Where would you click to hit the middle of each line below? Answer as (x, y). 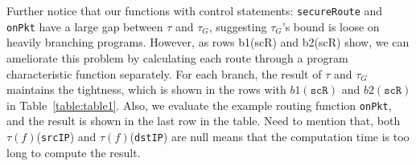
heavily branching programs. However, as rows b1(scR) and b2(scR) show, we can (208, 42)
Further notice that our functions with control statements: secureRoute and (195, 10)
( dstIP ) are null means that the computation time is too (270, 136)
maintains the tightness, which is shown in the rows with (146, 89)
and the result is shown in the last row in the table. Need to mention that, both (204, 121)
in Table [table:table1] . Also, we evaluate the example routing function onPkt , (199, 105)
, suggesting (238, 26)
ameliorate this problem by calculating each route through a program (177, 57)
